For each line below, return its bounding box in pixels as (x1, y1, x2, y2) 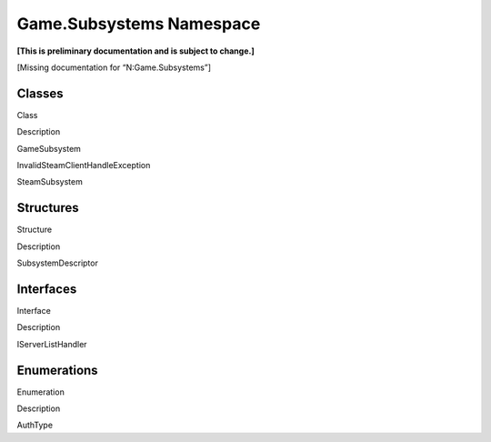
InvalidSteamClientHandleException (16, 160, 151, 171)
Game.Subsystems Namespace (16, 14, 261, 34)
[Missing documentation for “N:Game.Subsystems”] (16, 62, 212, 73)
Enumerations (16, 362, 99, 377)
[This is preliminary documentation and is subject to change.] (16, 45, 255, 56)
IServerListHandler (16, 338, 87, 349)
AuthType (16, 419, 54, 431)
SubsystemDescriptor (16, 257, 99, 268)
